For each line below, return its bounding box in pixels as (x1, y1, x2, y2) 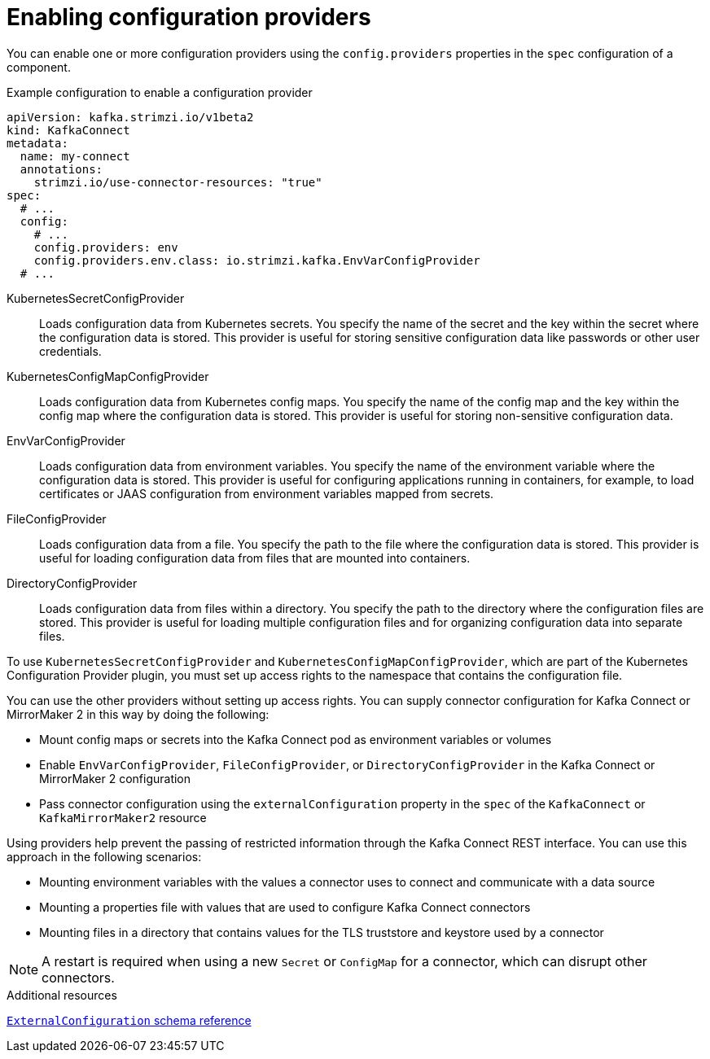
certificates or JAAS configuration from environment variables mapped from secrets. (39, 486, 494, 501)
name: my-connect (20, 149, 130, 163)
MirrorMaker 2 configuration (39, 771, 191, 785)
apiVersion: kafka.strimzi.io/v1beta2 (7, 110, 254, 124)
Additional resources (7, 987, 117, 1002)
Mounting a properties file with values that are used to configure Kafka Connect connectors (39, 899, 531, 914)
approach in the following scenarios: (7, 849, 202, 864)
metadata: (7, 136, 68, 150)
